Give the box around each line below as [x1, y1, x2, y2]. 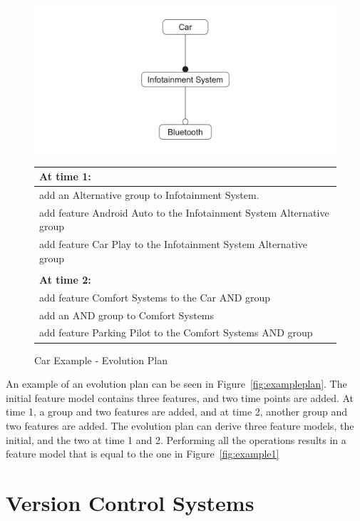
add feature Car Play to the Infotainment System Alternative [39, 237, 308, 252]
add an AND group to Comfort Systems [39, 307, 215, 322]
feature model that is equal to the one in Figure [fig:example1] [6, 446, 279, 461]
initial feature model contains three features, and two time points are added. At [6, 390, 354, 405]
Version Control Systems [6, 488, 254, 517]
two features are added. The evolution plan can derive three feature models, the [6, 418, 354, 433]
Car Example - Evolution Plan [34, 352, 168, 367]
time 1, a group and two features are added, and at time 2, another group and [6, 404, 348, 419]
